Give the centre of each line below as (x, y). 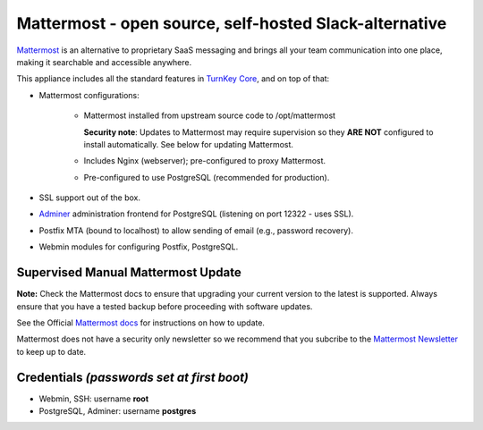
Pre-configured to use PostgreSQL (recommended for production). (207, 177)
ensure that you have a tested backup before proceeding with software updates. (165, 306)
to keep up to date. (51, 351)
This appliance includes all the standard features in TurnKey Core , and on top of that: (173, 79)
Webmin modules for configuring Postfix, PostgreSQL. (139, 247)
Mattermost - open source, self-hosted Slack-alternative (232, 23)
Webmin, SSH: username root (94, 399)
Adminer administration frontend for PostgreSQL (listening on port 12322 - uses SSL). (196, 214)
